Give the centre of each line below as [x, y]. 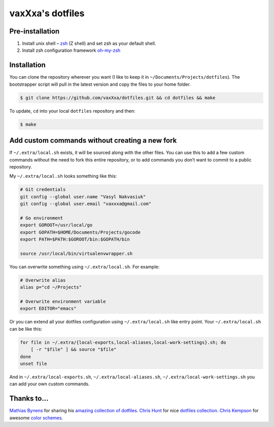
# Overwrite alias [43, 280]
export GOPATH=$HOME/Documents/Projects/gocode [80, 232]
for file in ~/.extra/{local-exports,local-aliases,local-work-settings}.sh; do [123, 342]
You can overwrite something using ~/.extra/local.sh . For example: [84, 267]
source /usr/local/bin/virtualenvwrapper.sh [76, 253]
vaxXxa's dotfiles [47, 13]
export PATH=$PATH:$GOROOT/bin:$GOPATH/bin [75, 239]
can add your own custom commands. [49, 384]
